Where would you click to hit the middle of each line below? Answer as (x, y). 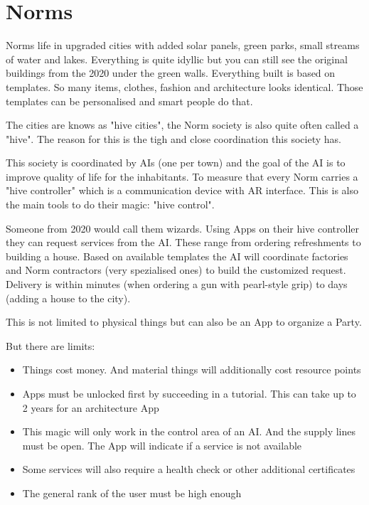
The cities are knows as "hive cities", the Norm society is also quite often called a (182, 125)
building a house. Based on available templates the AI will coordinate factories (177, 256)
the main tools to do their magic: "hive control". (110, 204)
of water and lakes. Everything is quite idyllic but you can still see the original (177, 59)
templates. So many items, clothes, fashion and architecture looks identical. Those (184, 86)
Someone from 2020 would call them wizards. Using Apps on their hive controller (183, 228)
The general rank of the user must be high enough (132, 493)
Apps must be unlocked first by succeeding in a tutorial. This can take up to (189, 393)
